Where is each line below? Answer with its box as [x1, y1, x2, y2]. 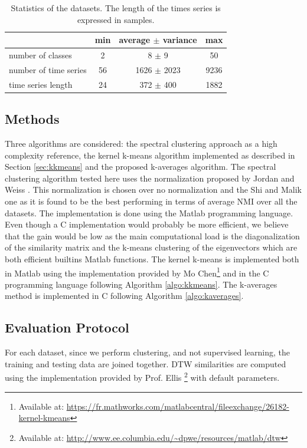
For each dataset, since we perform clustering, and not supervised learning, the [5, 346, 290, 358]
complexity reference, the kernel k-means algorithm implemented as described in [5, 149, 295, 161]
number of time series [9, 63, 87, 75]
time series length [9, 78, 73, 90]
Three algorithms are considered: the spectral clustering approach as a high [5, 137, 277, 150]
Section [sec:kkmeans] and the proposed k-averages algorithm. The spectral [5, 160, 276, 173]
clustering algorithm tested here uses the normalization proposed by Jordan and [5, 172, 295, 184]
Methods [5, 110, 60, 128]
